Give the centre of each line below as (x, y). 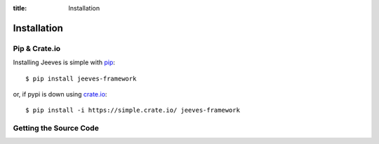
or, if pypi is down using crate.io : (60, 94)
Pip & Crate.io (37, 48)
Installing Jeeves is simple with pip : (64, 62)
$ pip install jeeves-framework (81, 78)
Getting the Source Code (56, 128)
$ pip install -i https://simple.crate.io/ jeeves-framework (133, 110)
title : (20, 8)
